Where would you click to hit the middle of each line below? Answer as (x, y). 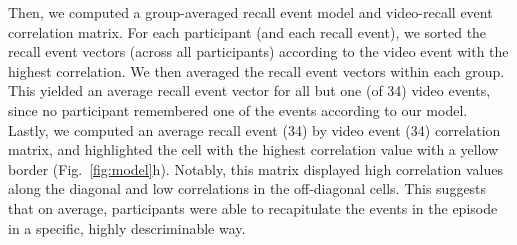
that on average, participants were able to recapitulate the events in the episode (253, 207)
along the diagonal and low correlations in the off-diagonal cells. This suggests (247, 188)
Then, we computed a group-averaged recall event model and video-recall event (250, 12)
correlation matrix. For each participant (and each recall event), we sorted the (247, 31)
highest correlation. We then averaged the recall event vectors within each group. (256, 70)
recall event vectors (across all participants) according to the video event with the (258, 51)
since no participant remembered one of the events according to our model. (238, 109)
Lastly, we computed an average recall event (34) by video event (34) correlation (254, 129)
